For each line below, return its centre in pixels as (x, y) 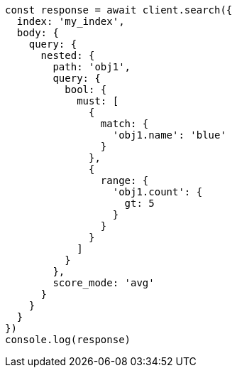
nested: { (68, 55)
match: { (125, 124)
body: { (38, 33)
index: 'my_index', (71, 21)
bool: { (86, 90)
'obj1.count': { (158, 192)
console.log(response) (68, 340)
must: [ (98, 101)
